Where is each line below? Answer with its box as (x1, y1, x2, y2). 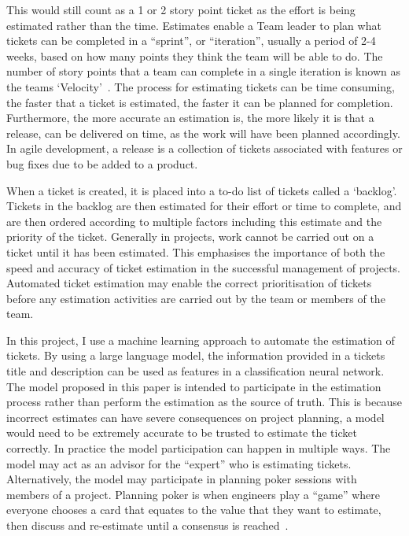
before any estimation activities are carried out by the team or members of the (6, 290, 385, 306)
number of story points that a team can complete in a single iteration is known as (6, 63, 400, 79)
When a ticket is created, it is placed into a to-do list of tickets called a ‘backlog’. (6, 182, 397, 198)
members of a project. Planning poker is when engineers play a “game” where (6, 486, 381, 502)
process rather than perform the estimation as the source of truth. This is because (6, 394, 402, 410)
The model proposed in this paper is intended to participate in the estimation (6, 378, 381, 394)
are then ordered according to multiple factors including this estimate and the (6, 213, 382, 229)
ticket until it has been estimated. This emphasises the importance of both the (6, 243, 385, 260)
